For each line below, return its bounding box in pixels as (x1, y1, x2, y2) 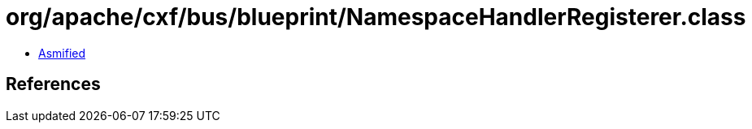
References (6, 74, 101, 95)
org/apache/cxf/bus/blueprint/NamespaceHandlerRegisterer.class (6, 3, 746, 31)
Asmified (38, 45, 86, 60)
